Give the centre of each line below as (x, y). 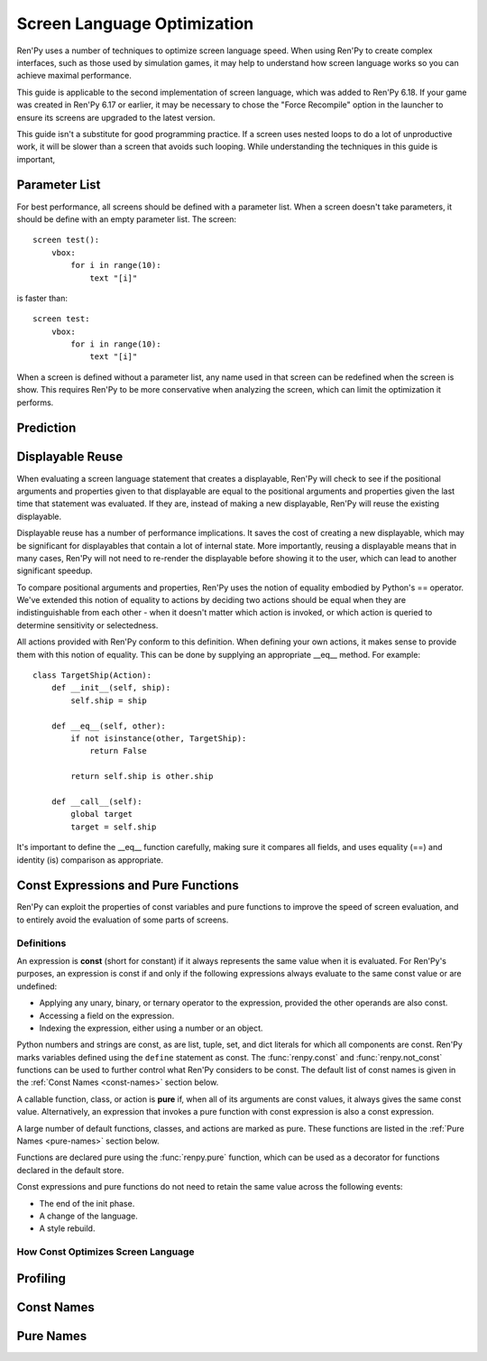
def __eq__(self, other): (109, 726)
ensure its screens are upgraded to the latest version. (116, 117)
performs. (35, 403)
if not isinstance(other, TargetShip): (159, 739)
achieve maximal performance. (74, 76)
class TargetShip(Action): (92, 676)
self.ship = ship (109, 700)
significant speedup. (55, 571)
